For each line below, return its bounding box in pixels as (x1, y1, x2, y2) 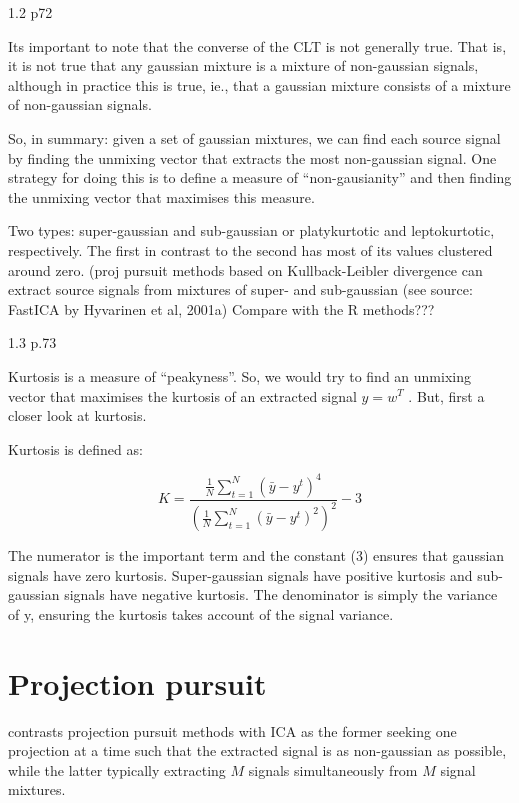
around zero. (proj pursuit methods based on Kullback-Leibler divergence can (8, 259, 483, 280)
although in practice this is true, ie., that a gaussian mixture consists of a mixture (8, 74, 511, 95)
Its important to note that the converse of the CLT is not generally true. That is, (8, 35, 507, 56)
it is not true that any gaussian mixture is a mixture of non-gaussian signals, (8, 55, 479, 76)
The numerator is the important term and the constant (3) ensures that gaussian (8, 545, 505, 566)
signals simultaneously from (248, 759, 418, 780)
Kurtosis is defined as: (8, 438, 143, 459)
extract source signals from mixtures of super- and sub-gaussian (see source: (8, 279, 473, 300)
